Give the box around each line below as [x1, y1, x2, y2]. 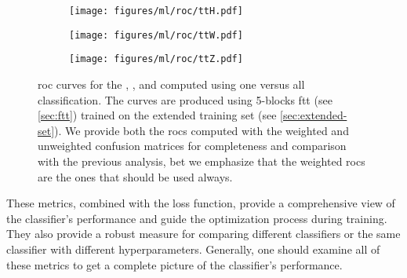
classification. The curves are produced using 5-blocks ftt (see [38, 91, 333, 108]
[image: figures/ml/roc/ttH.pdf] [69, 5, 243, 16]
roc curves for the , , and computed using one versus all [38, 75, 305, 92]
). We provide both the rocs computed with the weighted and [54, 122, 349, 138]
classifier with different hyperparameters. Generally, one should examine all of [6, 240, 380, 257]
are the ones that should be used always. [38, 168, 233, 185]
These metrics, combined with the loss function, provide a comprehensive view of [6, 195, 395, 211]
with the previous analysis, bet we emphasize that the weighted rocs [38, 152, 365, 169]
